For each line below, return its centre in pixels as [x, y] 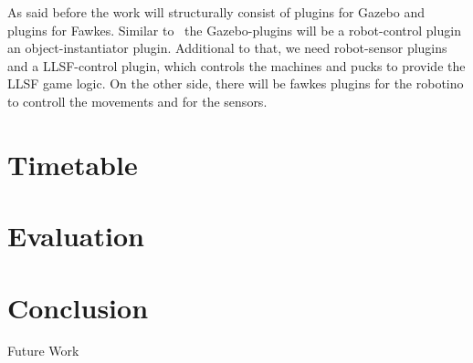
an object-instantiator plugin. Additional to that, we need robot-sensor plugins [227, 48]
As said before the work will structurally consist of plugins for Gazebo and [216, 12]
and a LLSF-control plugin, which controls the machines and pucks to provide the [236, 65]
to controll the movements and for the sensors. [137, 101]
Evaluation [76, 236]
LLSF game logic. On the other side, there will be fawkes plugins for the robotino [236, 83]
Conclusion [78, 307]
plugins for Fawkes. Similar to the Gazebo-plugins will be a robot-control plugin [234, 30]
